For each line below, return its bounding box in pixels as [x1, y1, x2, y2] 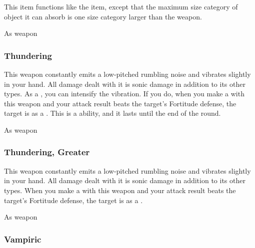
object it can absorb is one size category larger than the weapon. [4, 11, 202, 21]
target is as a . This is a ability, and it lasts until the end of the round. [4, 108, 221, 118]
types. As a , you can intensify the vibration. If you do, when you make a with [4, 88, 244, 99]
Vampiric [4, 233, 41, 245]
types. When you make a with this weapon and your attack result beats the [4, 185, 236, 195]
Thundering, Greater [4, 146, 90, 158]
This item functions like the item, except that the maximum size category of [4, 1, 238, 11]
